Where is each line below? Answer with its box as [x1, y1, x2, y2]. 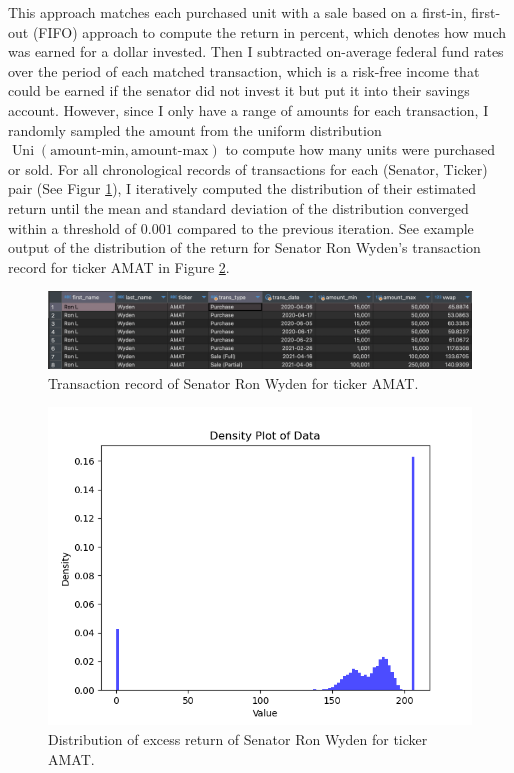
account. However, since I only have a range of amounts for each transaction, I [8, 99, 489, 120]
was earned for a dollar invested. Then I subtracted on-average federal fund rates [8, 41, 504, 62]
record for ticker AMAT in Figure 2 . [8, 256, 230, 277]
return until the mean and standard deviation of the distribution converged [8, 197, 469, 218]
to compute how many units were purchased [225, 139, 496, 160]
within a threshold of [8, 217, 137, 238]
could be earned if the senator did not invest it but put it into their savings [8, 80, 470, 101]
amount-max [131, 144, 209, 159]
